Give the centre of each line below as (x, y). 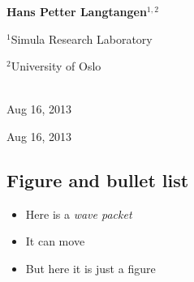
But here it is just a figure (91, 268)
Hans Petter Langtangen (77, 11)
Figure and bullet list (98, 179)
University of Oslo (56, 66)
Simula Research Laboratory (82, 38)
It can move (55, 241)
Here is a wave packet (79, 214)
